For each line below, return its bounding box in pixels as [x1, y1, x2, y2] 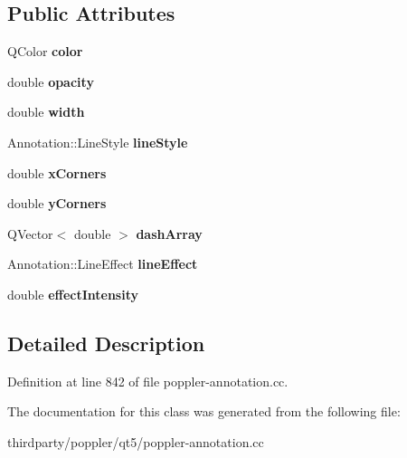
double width [7, 102, 85, 121]
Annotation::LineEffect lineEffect [7, 254, 198, 273]
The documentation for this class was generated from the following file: [7, 402, 401, 421]
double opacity [7, 72, 94, 91]
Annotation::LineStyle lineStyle [7, 132, 188, 151]
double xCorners [7, 163, 107, 182]
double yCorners [7, 194, 107, 213]
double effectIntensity [7, 284, 139, 303]
